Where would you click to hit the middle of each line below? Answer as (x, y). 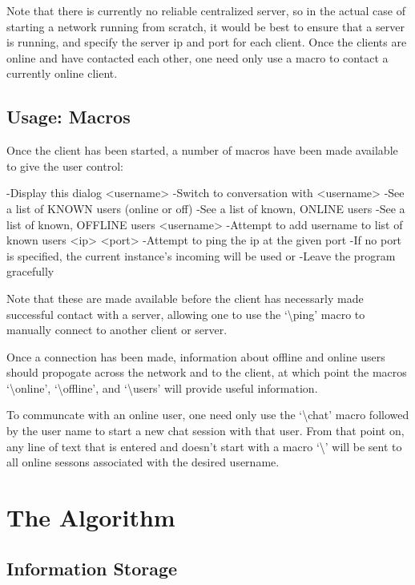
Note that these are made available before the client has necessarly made (185, 298)
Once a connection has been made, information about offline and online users (196, 356)
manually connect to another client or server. (117, 330)
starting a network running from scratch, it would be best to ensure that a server (205, 26)
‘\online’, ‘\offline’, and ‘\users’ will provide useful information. (162, 387)
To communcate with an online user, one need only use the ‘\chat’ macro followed (208, 415)
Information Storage (92, 568)
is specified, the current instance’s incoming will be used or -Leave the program (201, 255)
